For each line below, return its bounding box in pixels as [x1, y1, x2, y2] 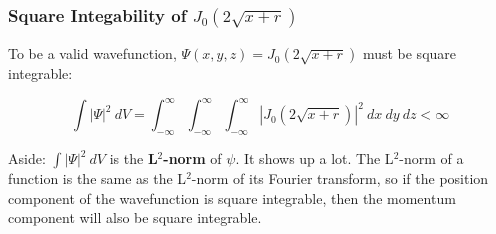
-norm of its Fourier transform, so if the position [191, 168, 489, 189]
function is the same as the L [8, 168, 187, 189]
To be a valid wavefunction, [8, 43, 177, 64]
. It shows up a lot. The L [235, 148, 394, 169]
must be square [362, 43, 457, 64]
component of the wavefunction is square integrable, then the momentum [8, 187, 456, 208]
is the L [109, 148, 158, 169]
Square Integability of [8, 2, 187, 27]
